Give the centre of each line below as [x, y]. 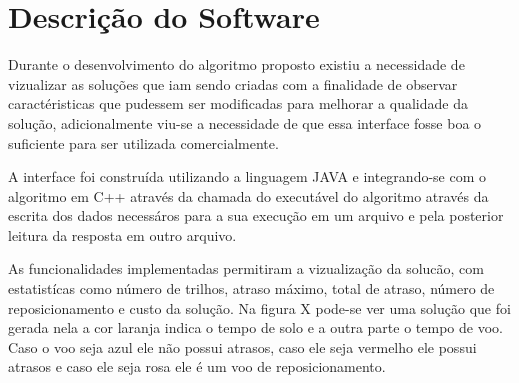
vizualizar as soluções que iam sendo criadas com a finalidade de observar [233, 83]
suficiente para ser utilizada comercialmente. [143, 142]
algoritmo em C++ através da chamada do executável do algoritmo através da [248, 195]
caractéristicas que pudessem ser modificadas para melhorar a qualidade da [238, 103]
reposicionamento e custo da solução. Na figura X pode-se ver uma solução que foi [259, 307]
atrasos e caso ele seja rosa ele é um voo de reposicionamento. [197, 366]
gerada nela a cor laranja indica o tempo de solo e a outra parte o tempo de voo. [255, 327]
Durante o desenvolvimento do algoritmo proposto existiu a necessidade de [236, 64]
